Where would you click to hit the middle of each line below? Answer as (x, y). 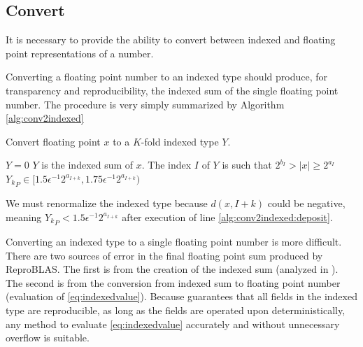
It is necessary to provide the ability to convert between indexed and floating (171, 40)
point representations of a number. (80, 53)
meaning (24, 217)
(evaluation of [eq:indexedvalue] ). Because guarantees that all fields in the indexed (181, 296)
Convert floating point (53, 141)
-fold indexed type (180, 141)
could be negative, (306, 203)
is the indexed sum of (87, 165)
